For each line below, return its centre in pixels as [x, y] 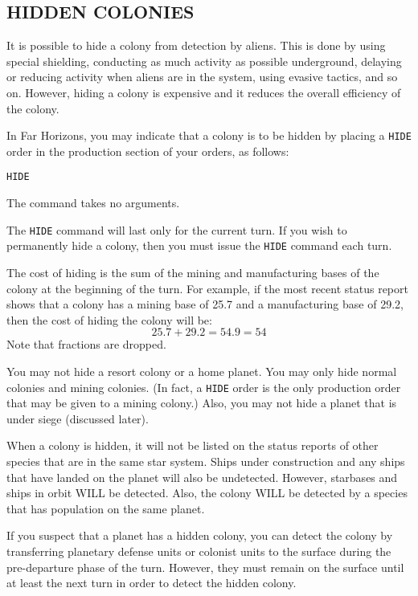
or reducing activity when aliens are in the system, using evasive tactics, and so [202, 77]
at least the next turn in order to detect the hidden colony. [152, 583]
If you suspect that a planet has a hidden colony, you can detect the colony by [200, 535]
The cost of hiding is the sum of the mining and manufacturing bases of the [193, 272]
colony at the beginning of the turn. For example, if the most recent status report [207, 288]
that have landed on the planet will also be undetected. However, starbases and [202, 477]
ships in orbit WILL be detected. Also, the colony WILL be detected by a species [207, 493]
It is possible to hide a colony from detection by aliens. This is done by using [196, 45]
